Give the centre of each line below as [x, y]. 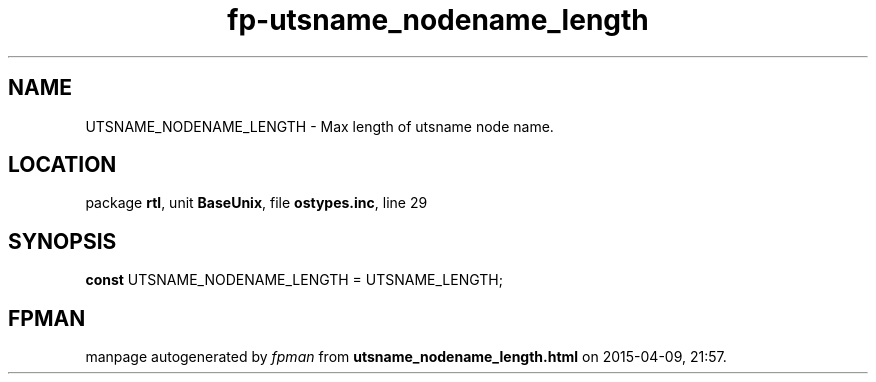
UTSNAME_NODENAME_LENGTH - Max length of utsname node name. [319, 126]
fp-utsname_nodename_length [438, 20]
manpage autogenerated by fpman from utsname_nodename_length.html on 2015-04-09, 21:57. [406, 357]
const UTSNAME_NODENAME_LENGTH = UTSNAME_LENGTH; [294, 280]
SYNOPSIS [62, 241]
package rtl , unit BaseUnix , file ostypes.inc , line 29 [256, 203]
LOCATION [62, 165]
